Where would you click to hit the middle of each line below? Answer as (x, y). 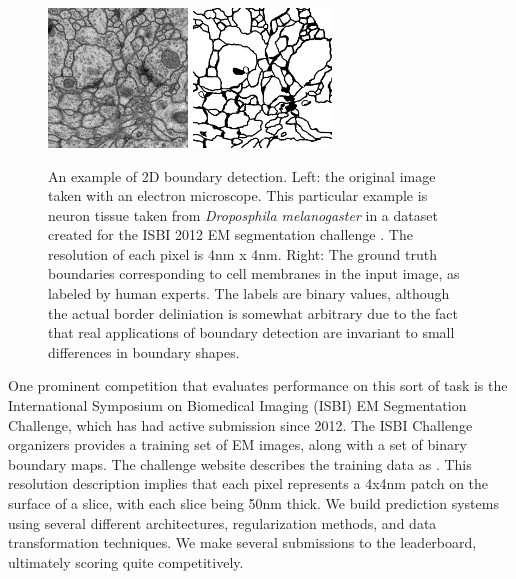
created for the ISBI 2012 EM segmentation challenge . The (230, 234)
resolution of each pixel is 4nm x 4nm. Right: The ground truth (242, 253)
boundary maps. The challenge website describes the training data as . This (240, 463)
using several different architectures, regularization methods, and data (222, 522)
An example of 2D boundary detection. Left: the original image (242, 175)
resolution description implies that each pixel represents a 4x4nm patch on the (248, 483)
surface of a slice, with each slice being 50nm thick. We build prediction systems (253, 503)
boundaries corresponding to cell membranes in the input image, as (254, 273)
